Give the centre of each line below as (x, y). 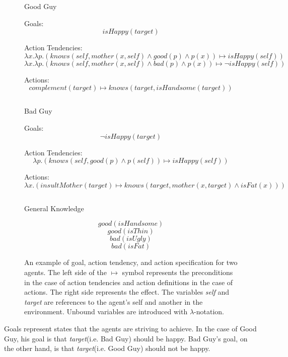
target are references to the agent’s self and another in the (114, 301)
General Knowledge (54, 208)
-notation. (209, 311)
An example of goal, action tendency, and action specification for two (131, 262)
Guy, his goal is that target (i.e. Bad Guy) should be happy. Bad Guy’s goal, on (126, 338)
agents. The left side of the (65, 272)
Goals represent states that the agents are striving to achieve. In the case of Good (130, 328)
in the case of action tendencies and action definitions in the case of (129, 282)
